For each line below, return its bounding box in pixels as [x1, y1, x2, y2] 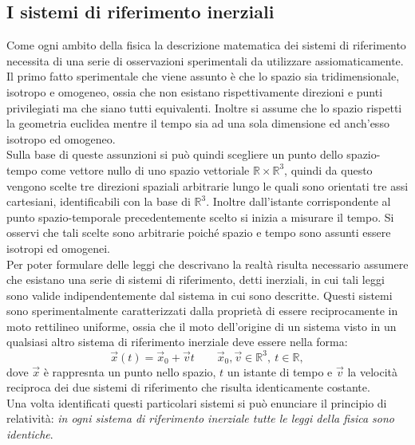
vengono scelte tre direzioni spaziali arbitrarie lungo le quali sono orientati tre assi [6, 177, 409, 194]
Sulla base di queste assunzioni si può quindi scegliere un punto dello [6, 146, 343, 163]
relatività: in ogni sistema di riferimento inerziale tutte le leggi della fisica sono [6, 410, 394, 427]
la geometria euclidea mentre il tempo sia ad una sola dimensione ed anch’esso [6, 115, 389, 132]
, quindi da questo [284, 161, 373, 178]
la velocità [347, 363, 398, 380]
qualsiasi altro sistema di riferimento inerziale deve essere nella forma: [6, 333, 348, 350]
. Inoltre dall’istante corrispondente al [206, 193, 391, 210]
